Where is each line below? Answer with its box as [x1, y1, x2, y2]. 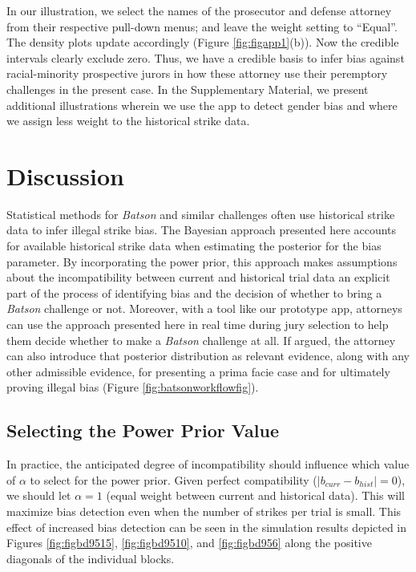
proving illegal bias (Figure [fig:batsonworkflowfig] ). [6, 379, 259, 396]
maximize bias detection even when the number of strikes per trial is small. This [6, 502, 402, 519]
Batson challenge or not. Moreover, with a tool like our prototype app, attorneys [6, 300, 402, 317]
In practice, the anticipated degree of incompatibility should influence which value [6, 456, 410, 473]
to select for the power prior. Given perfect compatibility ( [30, 471, 317, 488]
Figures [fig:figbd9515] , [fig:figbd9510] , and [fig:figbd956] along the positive [6, 534, 372, 551]
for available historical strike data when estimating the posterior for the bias [6, 237, 382, 254]
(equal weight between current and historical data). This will [106, 487, 405, 504]
